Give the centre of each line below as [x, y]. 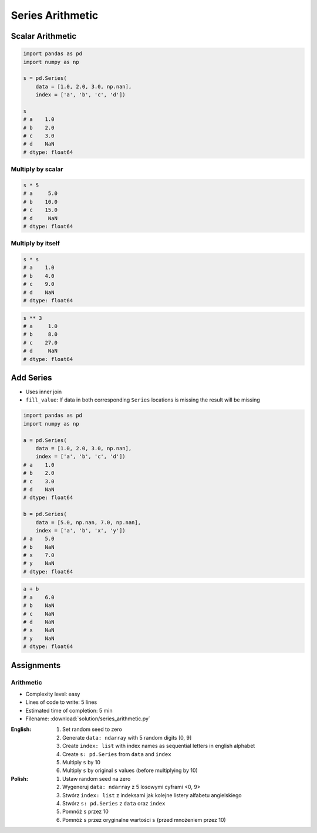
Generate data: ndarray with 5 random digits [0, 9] [127, 737]
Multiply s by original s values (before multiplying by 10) [130, 770]
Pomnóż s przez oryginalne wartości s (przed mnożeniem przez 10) [144, 819]
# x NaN [39, 630]
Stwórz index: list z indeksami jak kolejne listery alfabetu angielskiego [152, 795]
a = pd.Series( [45, 440]
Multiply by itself [36, 244]
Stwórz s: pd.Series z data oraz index [114, 803]
